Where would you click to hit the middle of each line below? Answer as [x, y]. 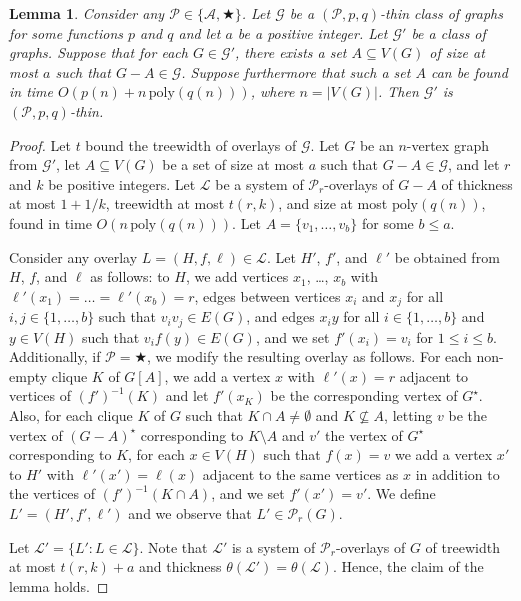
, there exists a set [290, 52]
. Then [398, 91]
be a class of [448, 32]
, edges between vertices [267, 295]
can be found [469, 71]
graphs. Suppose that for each [98, 52]
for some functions [66, 32]
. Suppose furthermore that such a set [296, 71]
